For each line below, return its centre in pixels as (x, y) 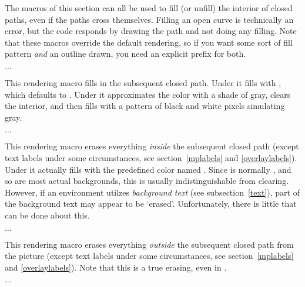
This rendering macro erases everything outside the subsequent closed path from (149, 244)
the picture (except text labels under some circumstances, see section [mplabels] (149, 256)
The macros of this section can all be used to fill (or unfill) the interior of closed (149, 8)
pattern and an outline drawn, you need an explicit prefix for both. (125, 54)
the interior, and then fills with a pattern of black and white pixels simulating (145, 106)
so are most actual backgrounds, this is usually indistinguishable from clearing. (147, 181)
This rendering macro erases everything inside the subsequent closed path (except (152, 146)
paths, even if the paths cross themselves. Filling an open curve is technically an (149, 19)
